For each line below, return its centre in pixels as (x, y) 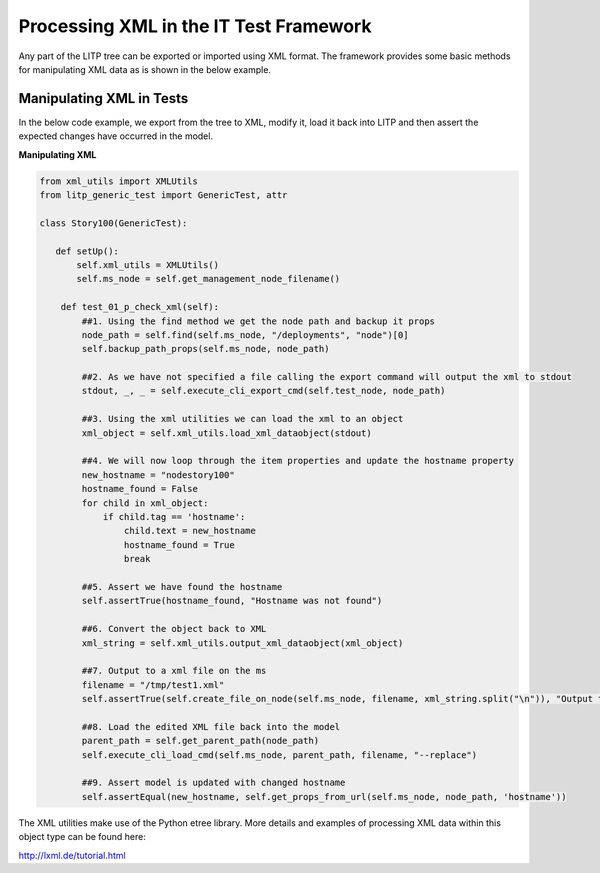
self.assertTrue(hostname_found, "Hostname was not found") (232, 601)
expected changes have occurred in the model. (116, 136)
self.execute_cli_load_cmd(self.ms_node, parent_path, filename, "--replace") (279, 754)
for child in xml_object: (145, 503)
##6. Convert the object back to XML (174, 629)
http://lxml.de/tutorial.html (72, 855)
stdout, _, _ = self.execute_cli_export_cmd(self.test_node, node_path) (263, 391)
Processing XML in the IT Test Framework (195, 26)
